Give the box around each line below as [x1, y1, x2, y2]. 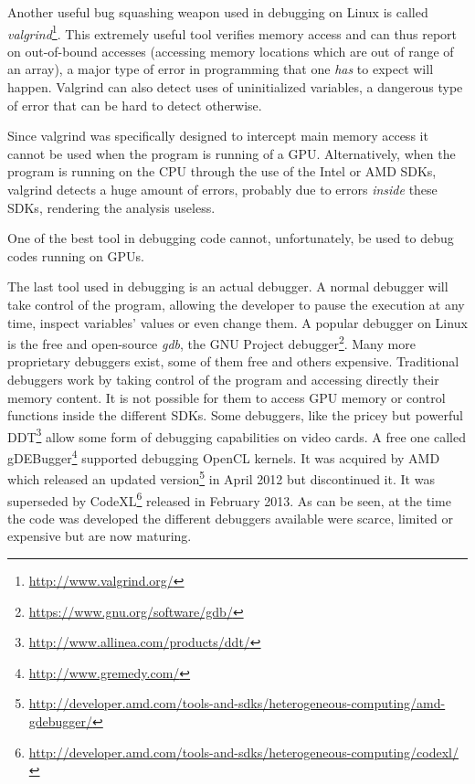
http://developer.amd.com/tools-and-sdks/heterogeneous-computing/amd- [28, 694, 446, 713]
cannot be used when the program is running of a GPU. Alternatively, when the [7, 143, 456, 163]
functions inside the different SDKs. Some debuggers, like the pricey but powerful [7, 406, 463, 425]
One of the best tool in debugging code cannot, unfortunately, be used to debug [7, 228, 454, 248]
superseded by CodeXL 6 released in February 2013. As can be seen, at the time [7, 488, 451, 510]
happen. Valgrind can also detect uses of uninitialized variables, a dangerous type [7, 78, 463, 97]
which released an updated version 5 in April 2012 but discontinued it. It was [7, 467, 435, 488]
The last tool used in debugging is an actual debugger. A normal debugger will [7, 277, 449, 296]
